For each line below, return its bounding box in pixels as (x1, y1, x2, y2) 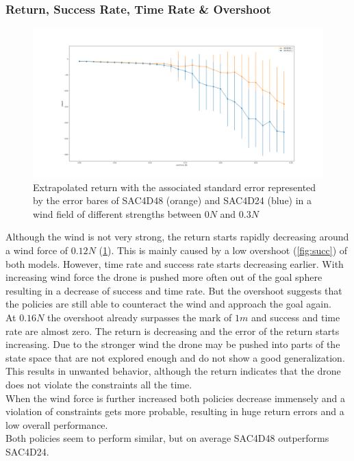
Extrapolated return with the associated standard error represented (33, 179, 316, 194)
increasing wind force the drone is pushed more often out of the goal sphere (5, 270, 323, 284)
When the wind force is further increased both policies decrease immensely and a (5, 390, 346, 405)
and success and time (251, 310, 340, 324)
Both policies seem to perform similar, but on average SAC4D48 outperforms (5, 431, 329, 445)
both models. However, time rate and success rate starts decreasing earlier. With (5, 256, 344, 271)
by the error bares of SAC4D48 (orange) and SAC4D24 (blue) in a (33, 193, 312, 208)
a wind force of (5, 242, 68, 257)
